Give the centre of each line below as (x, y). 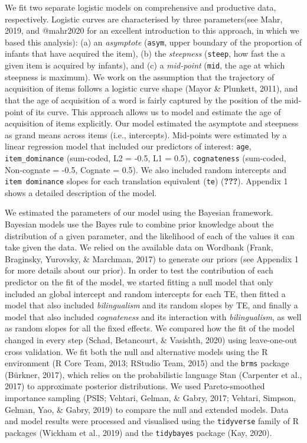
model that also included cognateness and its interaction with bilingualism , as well (153, 316)
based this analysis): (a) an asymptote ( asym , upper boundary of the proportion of (153, 42)
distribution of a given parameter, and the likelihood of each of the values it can (150, 235)
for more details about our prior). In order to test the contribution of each (139, 270)
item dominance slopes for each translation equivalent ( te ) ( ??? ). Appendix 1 (146, 181)
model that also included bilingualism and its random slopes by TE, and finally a (151, 305)
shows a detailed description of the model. (81, 192)
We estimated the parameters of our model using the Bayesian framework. (139, 212)
